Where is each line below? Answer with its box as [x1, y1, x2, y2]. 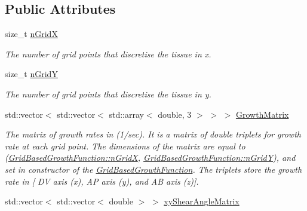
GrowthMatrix [235, 108, 289, 120]
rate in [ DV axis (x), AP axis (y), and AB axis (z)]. [5, 175, 199, 187]
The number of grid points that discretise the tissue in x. [5, 47, 211, 60]
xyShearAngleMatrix [164, 195, 240, 207]
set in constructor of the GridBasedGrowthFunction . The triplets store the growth [5, 163, 302, 175]
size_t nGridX [5, 27, 58, 40]
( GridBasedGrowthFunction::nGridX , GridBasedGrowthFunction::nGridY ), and [5, 151, 296, 164]
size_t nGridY [5, 68, 58, 80]
